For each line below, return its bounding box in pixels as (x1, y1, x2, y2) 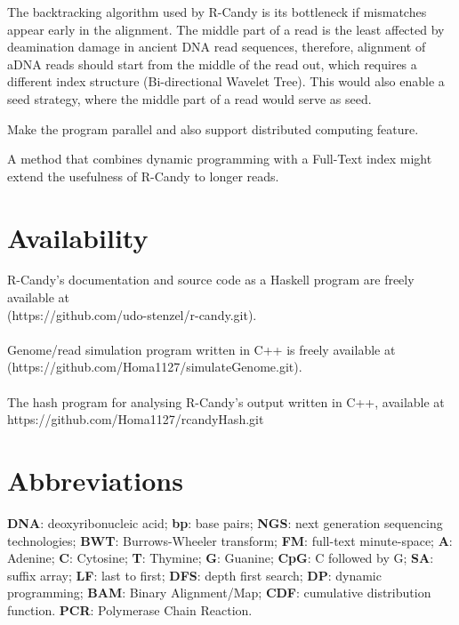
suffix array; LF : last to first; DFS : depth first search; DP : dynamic (7, 565, 382, 584)
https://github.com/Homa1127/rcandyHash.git (7, 410, 264, 429)
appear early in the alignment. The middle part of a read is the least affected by (7, 20, 445, 38)
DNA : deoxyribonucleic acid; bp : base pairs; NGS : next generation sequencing (7, 513, 443, 532)
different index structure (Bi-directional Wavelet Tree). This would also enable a (7, 72, 445, 91)
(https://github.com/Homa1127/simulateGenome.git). (7, 357, 302, 376)
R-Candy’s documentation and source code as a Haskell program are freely (7, 270, 415, 289)
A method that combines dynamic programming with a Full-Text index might (7, 149, 432, 168)
